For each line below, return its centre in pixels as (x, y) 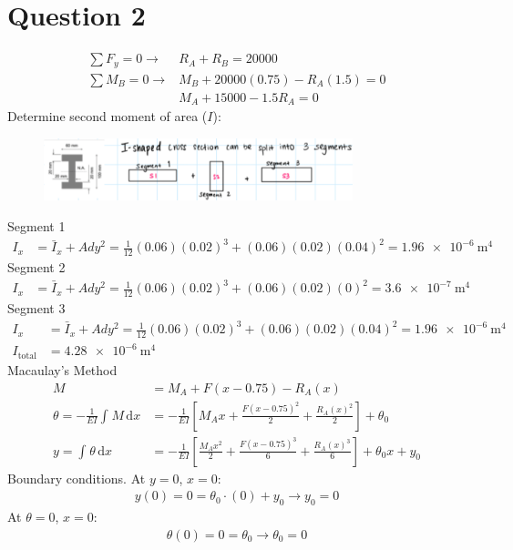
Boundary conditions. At (77, 478)
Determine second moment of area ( (108, 116)
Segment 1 (36, 226)
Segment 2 (36, 267)
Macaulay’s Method (62, 369)
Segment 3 (36, 307)
